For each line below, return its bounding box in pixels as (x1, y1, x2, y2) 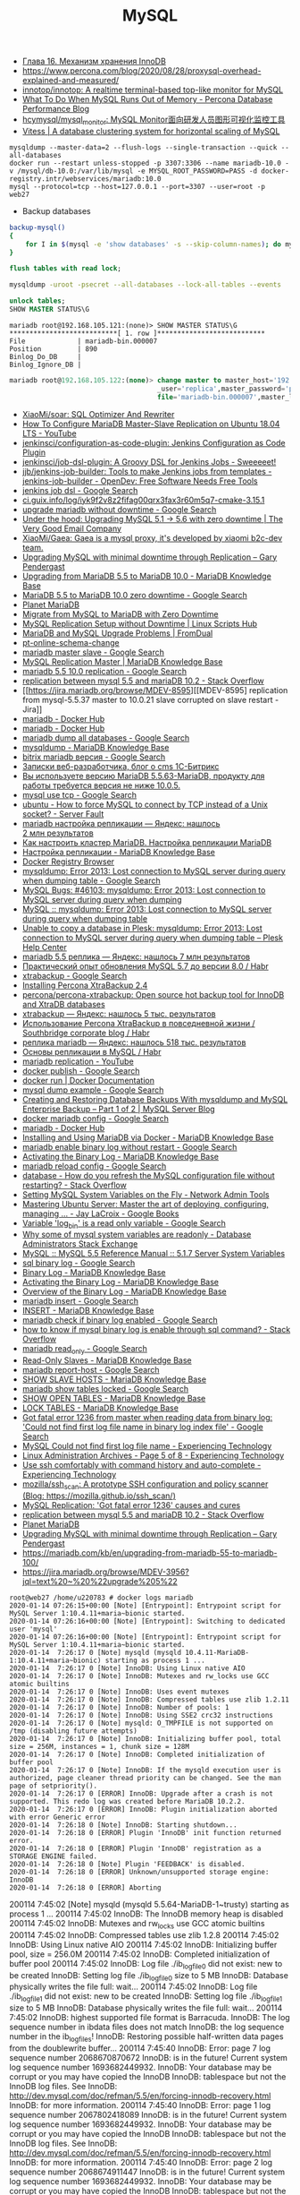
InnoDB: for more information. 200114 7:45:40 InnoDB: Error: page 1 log (9, 2099, 271, 2110)
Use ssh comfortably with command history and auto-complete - (21, 1460, 262, 1470)
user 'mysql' (9, 1625, 58, 1633)
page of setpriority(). (9, 1781, 98, 1790)
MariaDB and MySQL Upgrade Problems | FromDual (21, 628, 213, 639)
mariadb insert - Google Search (21, 1296, 139, 1307)
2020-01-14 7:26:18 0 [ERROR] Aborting (9, 1883, 162, 1892)
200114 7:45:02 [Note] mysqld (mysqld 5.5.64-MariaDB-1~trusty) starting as (9, 1899, 290, 1909)
